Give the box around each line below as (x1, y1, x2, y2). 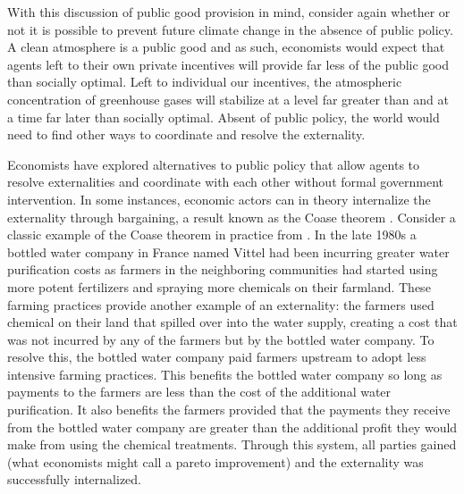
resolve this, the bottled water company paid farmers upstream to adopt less (7, 347, 426, 366)
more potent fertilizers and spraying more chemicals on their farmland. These (7, 277, 431, 296)
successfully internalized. (7, 470, 141, 489)
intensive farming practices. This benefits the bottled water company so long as (7, 364, 443, 383)
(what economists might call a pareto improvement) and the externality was (7, 452, 424, 471)
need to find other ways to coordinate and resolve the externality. (7, 125, 366, 144)
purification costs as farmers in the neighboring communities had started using (7, 260, 438, 279)
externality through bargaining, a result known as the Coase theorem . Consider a (7, 207, 456, 226)
